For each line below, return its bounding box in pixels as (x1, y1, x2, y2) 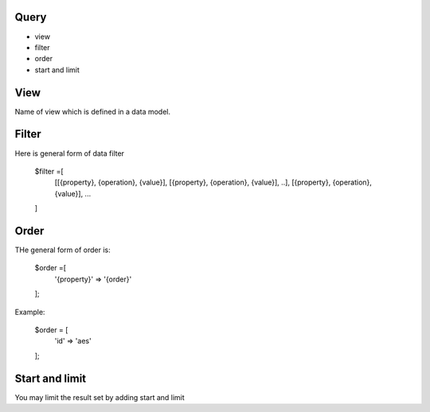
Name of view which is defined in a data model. (14, 107, 171, 116)
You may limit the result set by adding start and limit (14, 392, 185, 402)
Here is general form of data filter (14, 148, 125, 158)
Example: (14, 307, 45, 317)
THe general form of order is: (14, 245, 111, 255)
